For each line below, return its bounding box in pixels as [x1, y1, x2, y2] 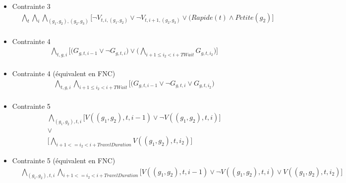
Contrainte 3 [12, 1, 51, 11]
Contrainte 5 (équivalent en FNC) [12, 155, 115, 165]
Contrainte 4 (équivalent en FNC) [12, 68, 115, 79]
